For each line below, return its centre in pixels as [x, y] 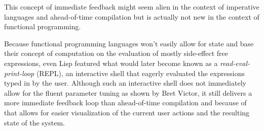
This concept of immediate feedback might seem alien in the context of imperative [132, 7]
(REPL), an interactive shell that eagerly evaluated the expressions [140, 73]
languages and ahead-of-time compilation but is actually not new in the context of [132, 16]
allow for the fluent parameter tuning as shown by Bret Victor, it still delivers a [128, 92]
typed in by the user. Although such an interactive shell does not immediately [125, 83]
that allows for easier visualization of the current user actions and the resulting [127, 112]
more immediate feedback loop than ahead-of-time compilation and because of [125, 103]
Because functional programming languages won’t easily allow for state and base [129, 43]
